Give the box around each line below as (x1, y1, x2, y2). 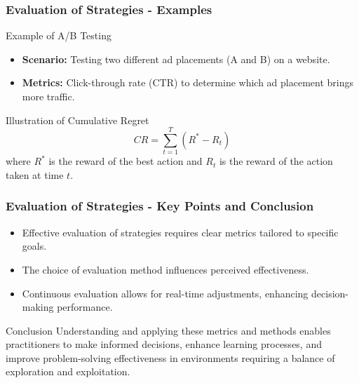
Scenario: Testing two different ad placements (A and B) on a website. (22, 51, 330, 66)
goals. (22, 238, 47, 253)
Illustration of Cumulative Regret (6, 112, 149, 127)
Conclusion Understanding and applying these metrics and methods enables (6, 323, 331, 337)
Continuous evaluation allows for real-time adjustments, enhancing (22, 285, 309, 300)
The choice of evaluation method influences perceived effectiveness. (22, 262, 309, 276)
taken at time (6, 167, 64, 182)
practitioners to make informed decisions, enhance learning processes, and (6, 337, 322, 351)
